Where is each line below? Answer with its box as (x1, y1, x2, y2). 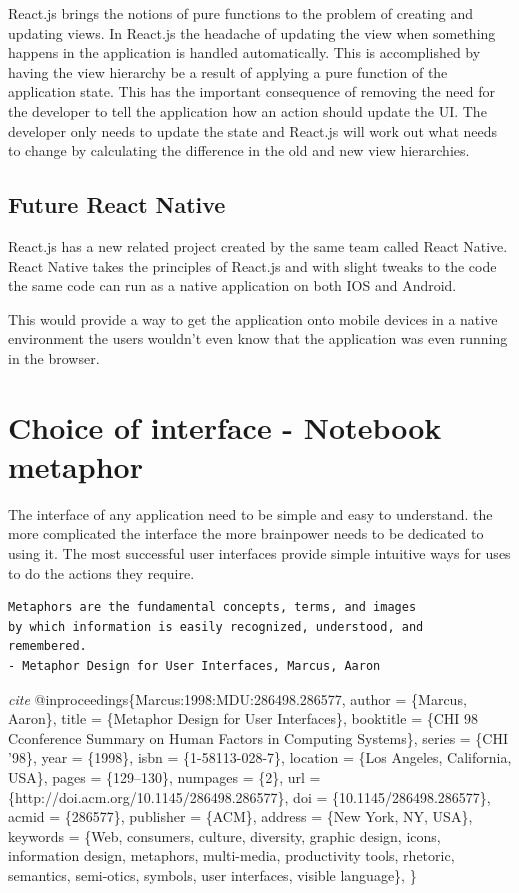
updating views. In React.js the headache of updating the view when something (8, 22, 496, 43)
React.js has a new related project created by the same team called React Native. (8, 235, 508, 256)
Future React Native (8, 189, 226, 220)
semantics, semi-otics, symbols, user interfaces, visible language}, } (8, 864, 417, 885)
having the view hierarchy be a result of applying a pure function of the (8, 61, 448, 82)
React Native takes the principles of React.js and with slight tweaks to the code (8, 255, 497, 276)
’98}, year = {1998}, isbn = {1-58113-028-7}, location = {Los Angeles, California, (8, 747, 512, 768)
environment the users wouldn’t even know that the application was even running (8, 328, 508, 349)
